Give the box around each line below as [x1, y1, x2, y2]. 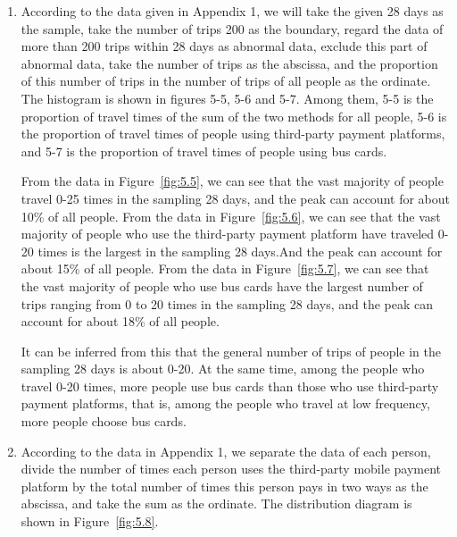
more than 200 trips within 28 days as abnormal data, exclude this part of [21, 37, 428, 55]
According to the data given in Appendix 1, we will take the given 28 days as [21, 2, 444, 20]
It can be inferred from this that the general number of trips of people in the [21, 341, 441, 360]
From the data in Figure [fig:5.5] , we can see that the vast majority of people [21, 172, 444, 190]
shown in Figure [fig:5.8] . [21, 512, 159, 531]
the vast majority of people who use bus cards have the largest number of [21, 276, 423, 295]
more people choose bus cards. [21, 412, 187, 431]
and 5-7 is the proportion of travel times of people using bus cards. [21, 141, 387, 160]
